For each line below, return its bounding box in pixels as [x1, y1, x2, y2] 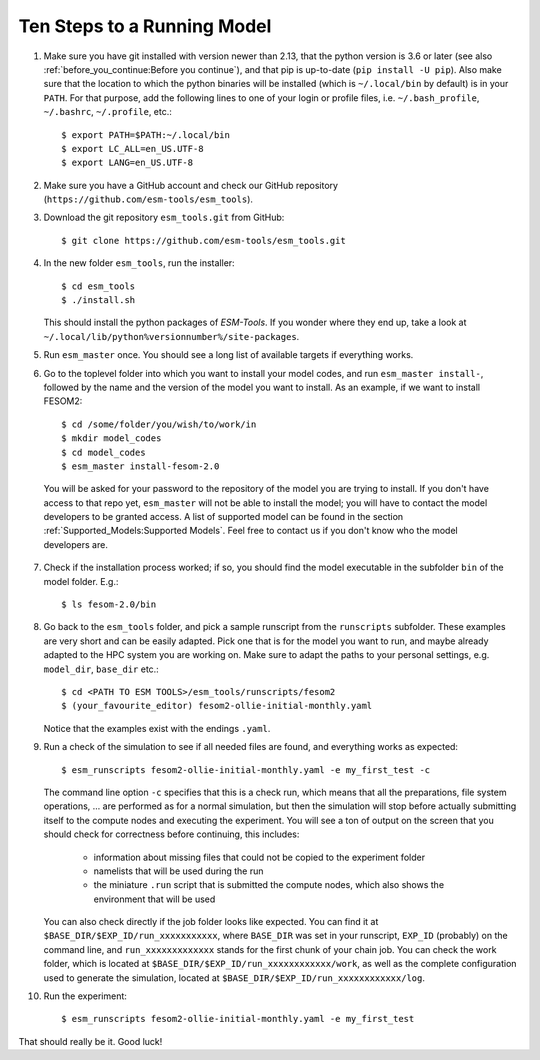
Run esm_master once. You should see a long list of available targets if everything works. [43, 349, 414, 361]
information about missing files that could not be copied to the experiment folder [93, 851, 425, 863]
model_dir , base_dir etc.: [43, 663, 159, 675]
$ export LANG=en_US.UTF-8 [61, 157, 194, 169]
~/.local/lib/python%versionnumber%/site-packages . [43, 330, 300, 342]
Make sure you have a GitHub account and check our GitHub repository [43, 179, 339, 191]
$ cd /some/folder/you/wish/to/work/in [61, 418, 257, 430]
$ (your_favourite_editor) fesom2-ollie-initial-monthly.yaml [61, 700, 373, 712]
